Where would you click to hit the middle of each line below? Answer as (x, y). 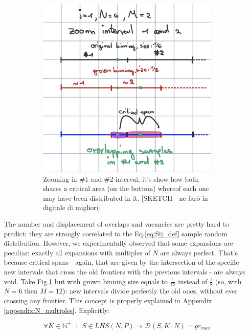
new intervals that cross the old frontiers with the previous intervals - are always (125, 271)
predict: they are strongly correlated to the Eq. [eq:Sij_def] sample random (116, 233)
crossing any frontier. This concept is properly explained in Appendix (108, 300)
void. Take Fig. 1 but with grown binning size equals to (86, 281)
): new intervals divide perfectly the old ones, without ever (150, 291)
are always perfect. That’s (199, 252)
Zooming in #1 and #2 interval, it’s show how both (121, 178)
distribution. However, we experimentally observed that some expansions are (119, 243)
